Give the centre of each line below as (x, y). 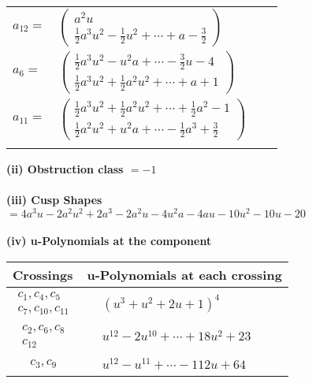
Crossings (43, 274)
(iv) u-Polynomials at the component (109, 241)
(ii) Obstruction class (65, 168)
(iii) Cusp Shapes (54, 200)
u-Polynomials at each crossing (184, 274)
